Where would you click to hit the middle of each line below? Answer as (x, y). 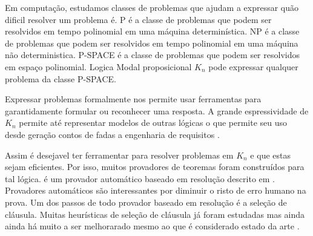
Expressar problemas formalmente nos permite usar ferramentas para (133, 99)
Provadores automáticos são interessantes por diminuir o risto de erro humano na (156, 190)
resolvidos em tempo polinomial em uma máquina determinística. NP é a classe (152, 31)
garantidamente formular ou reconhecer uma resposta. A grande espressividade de (157, 110)
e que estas (270, 155)
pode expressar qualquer (253, 66)
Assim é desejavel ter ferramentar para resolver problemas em (119, 155)
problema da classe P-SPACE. (61, 78)
